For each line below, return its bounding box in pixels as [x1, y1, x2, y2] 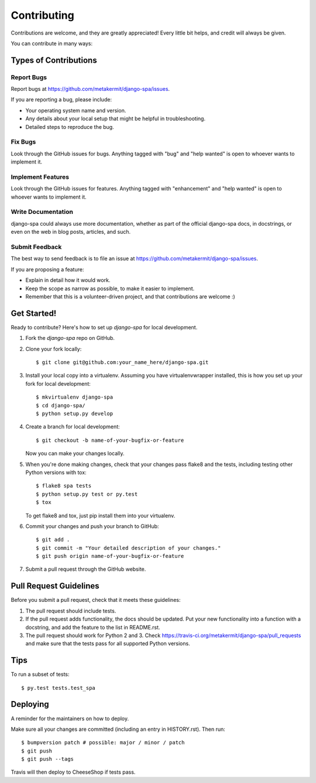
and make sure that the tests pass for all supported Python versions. [25, 640, 190, 647]
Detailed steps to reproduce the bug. [25, 123, 114, 130]
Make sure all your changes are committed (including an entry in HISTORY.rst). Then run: [11, 726, 225, 733]
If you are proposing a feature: [11, 265, 84, 273]
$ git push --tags [21, 756, 74, 762]
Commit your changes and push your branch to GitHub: [25, 522, 159, 530]
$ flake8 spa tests [36, 482, 92, 489]
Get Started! [11, 308, 57, 318]
